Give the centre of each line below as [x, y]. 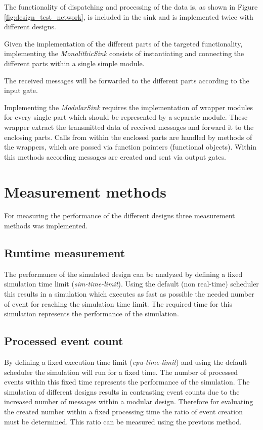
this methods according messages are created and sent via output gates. [115, 156]
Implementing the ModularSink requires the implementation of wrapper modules [129, 107]
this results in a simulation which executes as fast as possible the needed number [129, 294]
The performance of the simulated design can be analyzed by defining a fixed [123, 274]
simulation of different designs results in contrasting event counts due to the [122, 391]
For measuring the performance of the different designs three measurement [120, 216]
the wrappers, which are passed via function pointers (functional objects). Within [130, 147]
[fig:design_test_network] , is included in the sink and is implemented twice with [129, 16]
